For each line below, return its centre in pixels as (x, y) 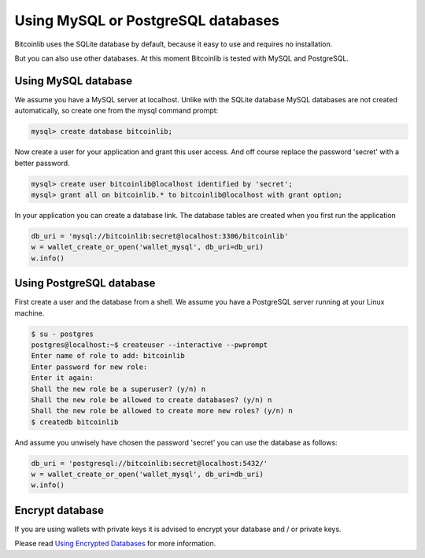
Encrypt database (59, 510)
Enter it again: (63, 378)
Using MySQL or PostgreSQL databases (147, 20)
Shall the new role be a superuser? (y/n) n (118, 389)
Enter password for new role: (89, 367)
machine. (30, 313)
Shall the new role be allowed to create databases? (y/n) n (152, 400)
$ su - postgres (63, 334)
